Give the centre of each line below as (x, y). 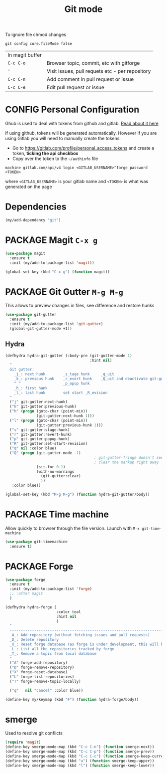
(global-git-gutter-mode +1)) (41, 328)
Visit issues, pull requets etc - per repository (99, 71)
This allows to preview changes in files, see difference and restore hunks (80, 306)
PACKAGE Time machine (57, 514)
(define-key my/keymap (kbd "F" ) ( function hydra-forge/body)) (72, 699)
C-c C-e (17, 88)
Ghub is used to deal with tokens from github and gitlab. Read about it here (82, 124)
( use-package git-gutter (31, 315)
